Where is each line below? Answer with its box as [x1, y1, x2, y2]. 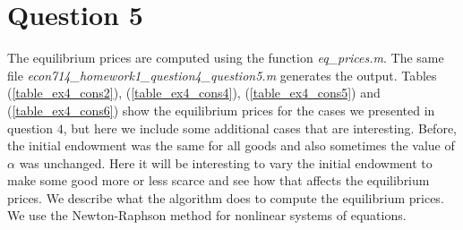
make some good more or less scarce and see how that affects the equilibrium [7, 171, 430, 190]
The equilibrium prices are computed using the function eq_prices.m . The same [7, 48, 444, 67]
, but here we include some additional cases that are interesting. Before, [63, 118, 457, 137]
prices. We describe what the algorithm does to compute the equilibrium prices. [7, 188, 444, 207]
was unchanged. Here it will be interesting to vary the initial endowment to [19, 153, 433, 172]
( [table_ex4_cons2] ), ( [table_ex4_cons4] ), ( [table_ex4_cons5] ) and [7, 83, 381, 102]
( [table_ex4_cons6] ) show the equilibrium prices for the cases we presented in [7, 100, 435, 119]
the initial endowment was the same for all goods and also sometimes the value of [7, 136, 455, 155]
